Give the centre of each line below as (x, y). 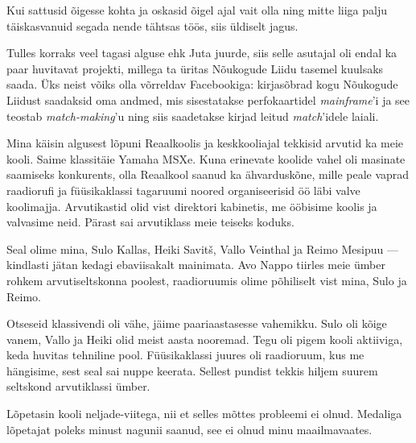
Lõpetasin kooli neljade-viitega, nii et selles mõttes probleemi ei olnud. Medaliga (204, 414)
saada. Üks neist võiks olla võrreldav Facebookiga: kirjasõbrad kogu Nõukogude (202, 84)
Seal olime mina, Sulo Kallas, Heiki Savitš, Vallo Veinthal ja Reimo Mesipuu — (202, 248)
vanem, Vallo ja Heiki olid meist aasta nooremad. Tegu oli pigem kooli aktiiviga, (205, 339)
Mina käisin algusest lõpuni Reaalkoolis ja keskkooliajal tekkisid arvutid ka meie (205, 143)
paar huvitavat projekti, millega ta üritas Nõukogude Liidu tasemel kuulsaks (195, 68)
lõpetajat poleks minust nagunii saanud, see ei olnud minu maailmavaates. (189, 429)
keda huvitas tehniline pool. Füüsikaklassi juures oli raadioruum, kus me (185, 355)
